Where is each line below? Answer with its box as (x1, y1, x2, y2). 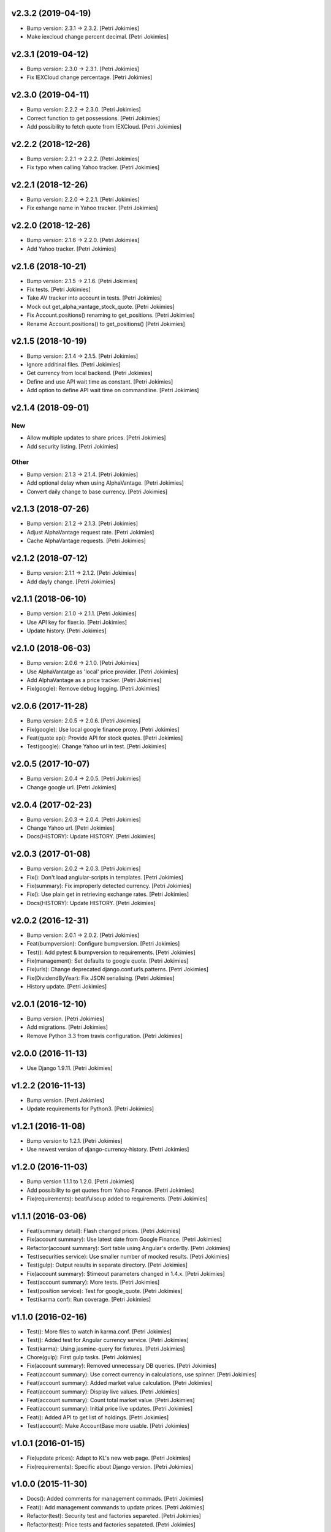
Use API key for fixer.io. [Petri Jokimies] (26, 618, 127, 626)
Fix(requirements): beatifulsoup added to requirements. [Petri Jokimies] (26, 1195, 208, 1202)
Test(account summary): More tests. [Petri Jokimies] (26, 1278, 160, 1286)
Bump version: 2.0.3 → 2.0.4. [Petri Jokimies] (26, 816, 141, 823)
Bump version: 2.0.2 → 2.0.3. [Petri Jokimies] (26, 865, 141, 873)
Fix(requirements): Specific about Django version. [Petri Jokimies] (26, 1463, 194, 1470)
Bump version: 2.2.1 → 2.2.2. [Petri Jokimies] (26, 155, 140, 162)
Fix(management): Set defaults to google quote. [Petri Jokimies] (26, 957, 189, 965)
